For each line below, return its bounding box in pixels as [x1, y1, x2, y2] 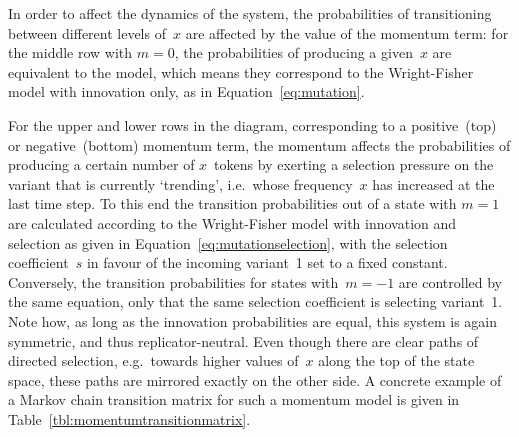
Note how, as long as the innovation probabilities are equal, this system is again [8, 310, 498, 331]
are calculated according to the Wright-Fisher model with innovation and [8, 212, 457, 233]
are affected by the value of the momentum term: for [185, 22, 509, 43]
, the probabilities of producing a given [174, 42, 413, 63]
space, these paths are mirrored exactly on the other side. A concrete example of [8, 369, 502, 390]
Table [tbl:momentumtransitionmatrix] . [8, 408, 251, 429]
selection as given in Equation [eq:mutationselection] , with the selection [8, 232, 448, 253]
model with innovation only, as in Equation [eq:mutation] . [8, 81, 365, 102]
